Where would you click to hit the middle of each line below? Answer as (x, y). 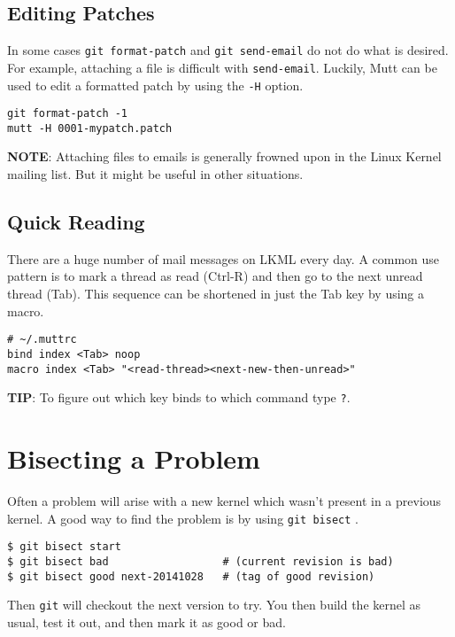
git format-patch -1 (68, 114)
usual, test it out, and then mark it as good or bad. (147, 621)
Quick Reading (76, 222)
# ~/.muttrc (42, 340)
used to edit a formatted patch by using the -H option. (155, 85)
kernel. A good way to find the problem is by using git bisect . (183, 518)
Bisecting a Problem (134, 458)
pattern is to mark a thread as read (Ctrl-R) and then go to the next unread (215, 276)
